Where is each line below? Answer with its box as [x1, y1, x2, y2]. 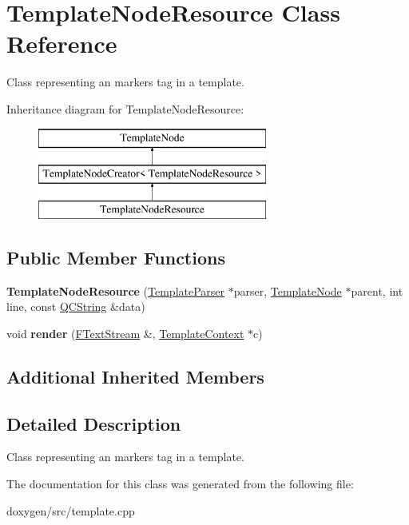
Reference [6, 27, 117, 60]
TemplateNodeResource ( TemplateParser [6, 282, 225, 299]
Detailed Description [6, 411, 181, 436]
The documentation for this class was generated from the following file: [6, 475, 354, 492]
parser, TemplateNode [233, 282, 342, 299]
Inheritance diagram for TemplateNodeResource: [6, 100, 244, 117]
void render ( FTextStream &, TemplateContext [6, 324, 244, 341]
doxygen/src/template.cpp [6, 502, 135, 519]
